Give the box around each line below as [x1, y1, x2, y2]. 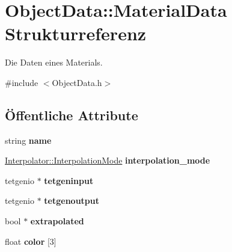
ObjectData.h [52, 76, 102, 88]
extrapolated [30, 215, 84, 227]
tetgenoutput [44, 194, 100, 207]
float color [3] [5, 235, 56, 247]
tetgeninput [44, 174, 94, 186]
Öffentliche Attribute [5, 105, 138, 124]
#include [5, 76, 38, 88]
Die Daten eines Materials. [5, 56, 103, 69]
